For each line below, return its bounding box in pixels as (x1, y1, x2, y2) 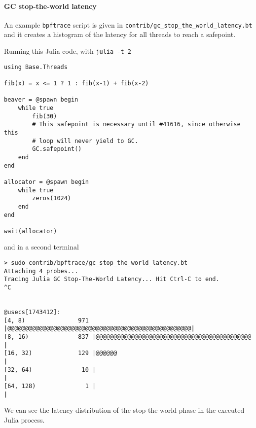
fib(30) (32, 112, 57, 120)
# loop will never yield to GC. (32, 137, 139, 144)
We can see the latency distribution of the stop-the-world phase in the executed (4, 405, 245, 415)
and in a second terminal (4, 242, 79, 252)
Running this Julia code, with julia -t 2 (4, 46, 131, 56)
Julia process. (4, 414, 45, 425)
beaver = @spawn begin (4, 96, 78, 104)
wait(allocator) (4, 227, 57, 235)
